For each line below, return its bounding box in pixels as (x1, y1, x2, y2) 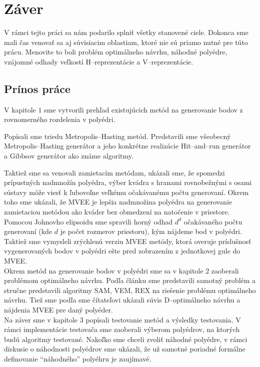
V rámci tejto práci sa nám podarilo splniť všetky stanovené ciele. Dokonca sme (4, 27, 248, 37)
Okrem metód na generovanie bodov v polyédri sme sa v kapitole (4, 265, 203, 275)
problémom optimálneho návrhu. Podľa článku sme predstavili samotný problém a (4, 275, 256, 285)
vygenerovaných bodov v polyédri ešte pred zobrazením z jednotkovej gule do (4, 245, 240, 256)
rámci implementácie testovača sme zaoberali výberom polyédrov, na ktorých (4, 324, 240, 334)
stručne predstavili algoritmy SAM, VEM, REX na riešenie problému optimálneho (4, 284, 256, 295)
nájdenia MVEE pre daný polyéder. (4, 304, 113, 314)
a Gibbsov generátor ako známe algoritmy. (4, 150, 133, 161)
